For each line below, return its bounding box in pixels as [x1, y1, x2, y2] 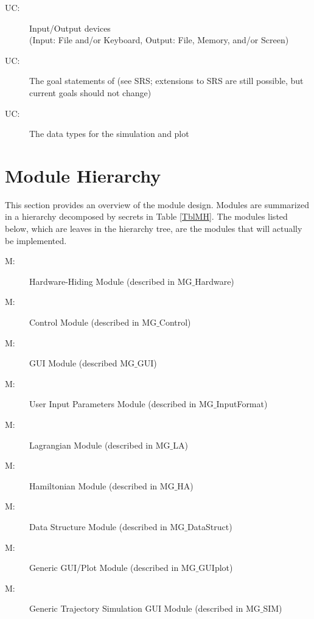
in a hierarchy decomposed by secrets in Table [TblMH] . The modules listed [5, 210, 288, 223]
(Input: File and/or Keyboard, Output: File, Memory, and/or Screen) [29, 33, 289, 46]
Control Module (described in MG [29, 316, 157, 329]
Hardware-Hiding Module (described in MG [29, 275, 192, 287]
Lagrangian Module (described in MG [29, 438, 170, 451]
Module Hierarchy [5, 163, 161, 187]
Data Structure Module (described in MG [29, 520, 185, 533]
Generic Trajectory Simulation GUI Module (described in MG [29, 602, 260, 615]
